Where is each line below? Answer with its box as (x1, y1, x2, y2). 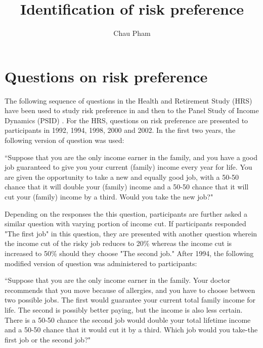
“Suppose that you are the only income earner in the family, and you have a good (5, 152, 257, 162)
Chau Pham (113, 28, 151, 38)
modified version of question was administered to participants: (5, 258, 197, 268)
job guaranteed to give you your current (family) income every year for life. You (5, 162, 252, 172)
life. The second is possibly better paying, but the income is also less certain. (5, 304, 243, 315)
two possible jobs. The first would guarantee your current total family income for (5, 294, 255, 305)
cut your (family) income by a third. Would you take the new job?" (5, 191, 213, 202)
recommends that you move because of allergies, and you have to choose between (5, 284, 255, 295)
